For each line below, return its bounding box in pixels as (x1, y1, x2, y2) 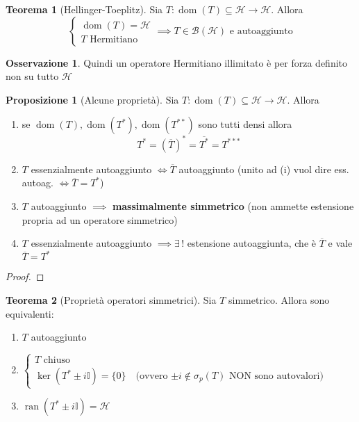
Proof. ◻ (6, 269, 44, 284)
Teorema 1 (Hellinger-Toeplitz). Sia (6, 2, 163, 16)
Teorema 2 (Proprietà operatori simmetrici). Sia (6, 292, 217, 307)
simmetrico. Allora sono (228, 292, 330, 307)
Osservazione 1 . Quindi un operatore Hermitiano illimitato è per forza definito (6, 55, 348, 70)
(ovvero (135, 371, 168, 382)
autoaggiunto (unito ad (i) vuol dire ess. (178, 161, 349, 176)
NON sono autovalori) (229, 371, 324, 382)
